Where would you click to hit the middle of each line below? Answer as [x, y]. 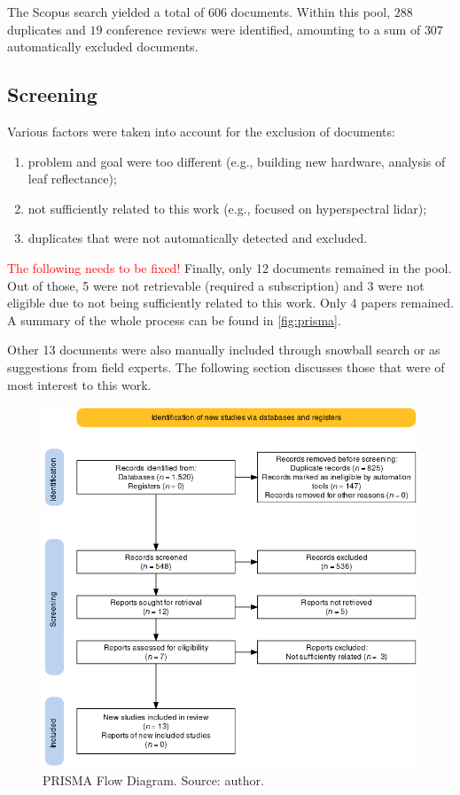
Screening [52, 94]
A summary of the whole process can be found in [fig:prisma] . [174, 320]
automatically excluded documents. [103, 47]
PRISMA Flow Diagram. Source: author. [153, 779]
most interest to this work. [79, 384]
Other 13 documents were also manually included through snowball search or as [224, 350]
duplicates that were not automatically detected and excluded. [198, 238]
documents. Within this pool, [311, 12]
